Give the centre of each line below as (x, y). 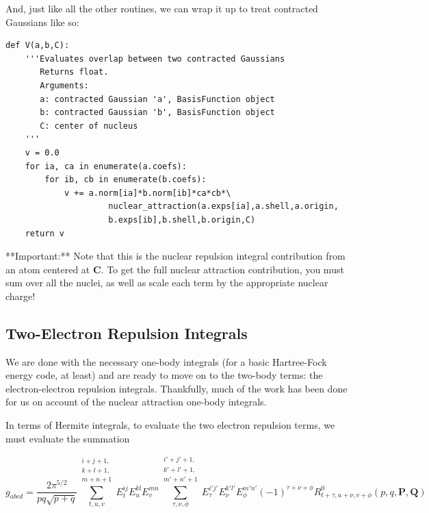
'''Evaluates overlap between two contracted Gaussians (155, 59)
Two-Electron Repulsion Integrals (127, 333)
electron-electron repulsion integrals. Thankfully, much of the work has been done (177, 388)
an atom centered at (48, 269)
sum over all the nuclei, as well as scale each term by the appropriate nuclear (167, 283)
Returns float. (74, 72)
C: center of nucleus (89, 126)
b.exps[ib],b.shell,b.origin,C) (182, 220)
